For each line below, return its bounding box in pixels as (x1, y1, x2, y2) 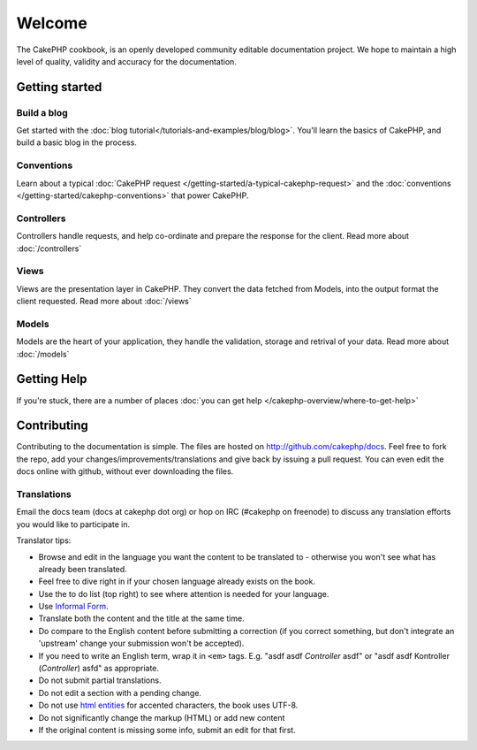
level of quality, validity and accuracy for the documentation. (16, 56, 238, 66)
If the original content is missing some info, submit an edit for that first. (38, 724, 296, 735)
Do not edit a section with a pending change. (38, 687, 202, 698)
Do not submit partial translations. (38, 675, 162, 685)
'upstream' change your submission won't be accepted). (38, 638, 245, 649)
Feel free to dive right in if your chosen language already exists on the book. (38, 576, 315, 587)
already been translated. (38, 563, 127, 574)
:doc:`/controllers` (16, 243, 82, 254)
